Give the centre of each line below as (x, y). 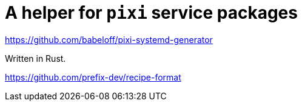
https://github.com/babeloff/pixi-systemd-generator (109, 39)
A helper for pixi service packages (151, 13)
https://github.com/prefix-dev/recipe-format (93, 77)
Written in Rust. (35, 58)
